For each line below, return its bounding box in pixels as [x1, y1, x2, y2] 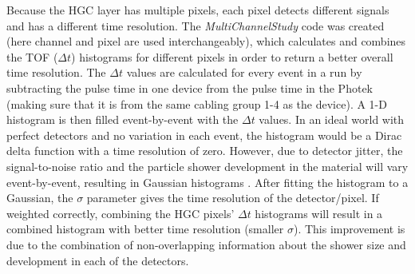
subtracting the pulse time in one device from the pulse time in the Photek [6, 79, 373, 96]
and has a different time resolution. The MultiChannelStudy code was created [6, 17, 385, 34]
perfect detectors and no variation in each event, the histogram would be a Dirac [6, 126, 402, 143]
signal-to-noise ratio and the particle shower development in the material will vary [6, 157, 409, 174]
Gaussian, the [6, 189, 73, 206]
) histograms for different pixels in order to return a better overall [71, 48, 393, 65]
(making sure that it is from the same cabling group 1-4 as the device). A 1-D [6, 95, 387, 112]
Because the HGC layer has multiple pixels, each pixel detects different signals [6, 2, 389, 18]
